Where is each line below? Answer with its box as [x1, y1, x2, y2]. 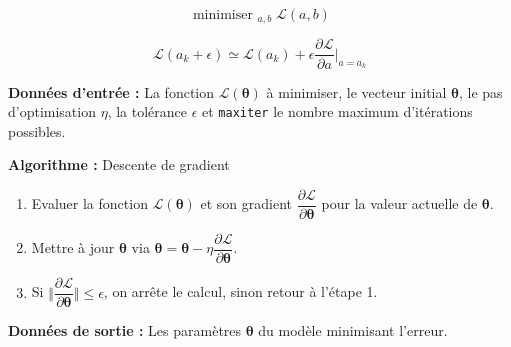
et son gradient [200, 193, 292, 214]
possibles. [8, 120, 66, 141]
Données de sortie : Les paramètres [8, 320, 242, 341]
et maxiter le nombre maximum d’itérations [202, 101, 473, 122]
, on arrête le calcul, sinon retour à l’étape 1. [103, 281, 378, 302]
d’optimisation [8, 101, 96, 122]
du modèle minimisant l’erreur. [258, 320, 448, 341]
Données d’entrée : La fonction [8, 81, 215, 102]
